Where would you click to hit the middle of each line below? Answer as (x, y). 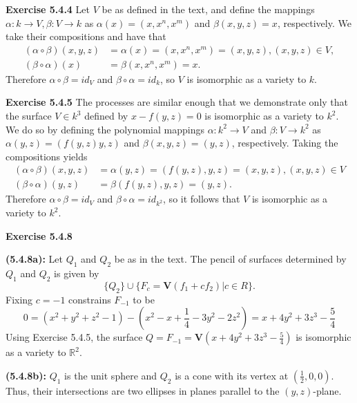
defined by (106, 116)
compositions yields (47, 156)
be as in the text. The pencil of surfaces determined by (230, 259)
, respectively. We (314, 22)
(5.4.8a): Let (34, 259)
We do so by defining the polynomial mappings (105, 129)
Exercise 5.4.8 (39, 235)
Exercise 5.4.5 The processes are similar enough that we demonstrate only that (177, 102)
